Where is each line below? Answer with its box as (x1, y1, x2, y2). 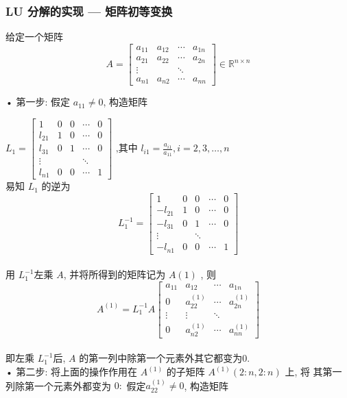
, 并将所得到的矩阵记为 (63, 267, 166, 282)
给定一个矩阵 (5, 29, 63, 44)
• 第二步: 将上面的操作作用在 (5, 364, 138, 378)
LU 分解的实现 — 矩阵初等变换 (5, 2, 173, 19)
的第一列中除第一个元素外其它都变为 (79, 351, 243, 365)
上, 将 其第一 (285, 364, 342, 378)
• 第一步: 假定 (5, 95, 71, 109)
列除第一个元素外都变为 (5, 378, 111, 393)
